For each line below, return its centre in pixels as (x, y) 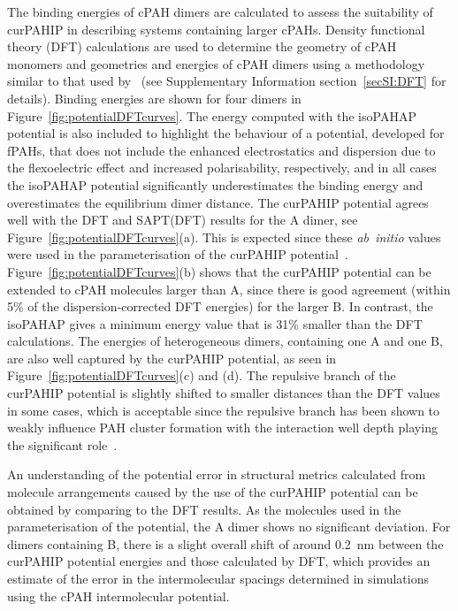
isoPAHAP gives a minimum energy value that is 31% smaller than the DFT (215, 323)
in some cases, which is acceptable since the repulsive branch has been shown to (224, 410)
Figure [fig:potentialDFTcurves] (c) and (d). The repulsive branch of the (202, 375)
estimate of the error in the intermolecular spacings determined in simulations (218, 578)
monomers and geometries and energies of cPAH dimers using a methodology (216, 63)
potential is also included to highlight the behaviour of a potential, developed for (226, 133)
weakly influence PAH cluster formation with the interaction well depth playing (222, 428)
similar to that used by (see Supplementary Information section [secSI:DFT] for (227, 81)
